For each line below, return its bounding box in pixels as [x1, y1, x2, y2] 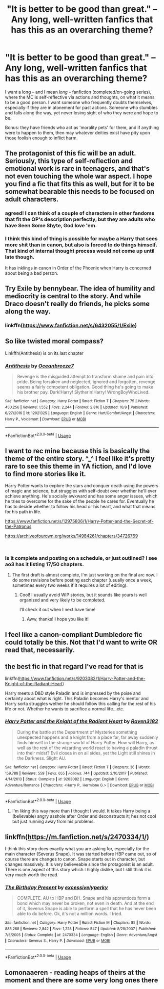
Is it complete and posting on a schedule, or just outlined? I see [5, 554, 158, 561]
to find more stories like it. [5, 469, 86, 478]
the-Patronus [5, 523, 32, 529]
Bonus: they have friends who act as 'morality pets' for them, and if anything [5, 124, 159, 130]
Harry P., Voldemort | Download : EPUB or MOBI [5, 416, 86, 421]
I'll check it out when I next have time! [19, 607, 96, 613]
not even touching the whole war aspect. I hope [5, 172, 152, 181]
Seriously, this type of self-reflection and [5, 157, 133, 165]
